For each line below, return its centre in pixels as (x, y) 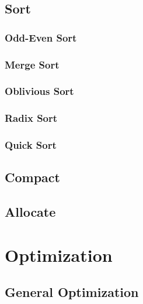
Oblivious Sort (39, 91)
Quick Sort (31, 145)
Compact (32, 177)
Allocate (30, 212)
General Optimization (72, 292)
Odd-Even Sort (41, 37)
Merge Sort (32, 64)
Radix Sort (31, 118)
